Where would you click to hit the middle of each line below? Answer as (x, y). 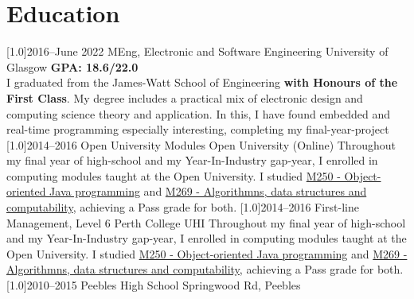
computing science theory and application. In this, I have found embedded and (199, 113)
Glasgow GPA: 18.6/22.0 (72, 66)
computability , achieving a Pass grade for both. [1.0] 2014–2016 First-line (183, 207)
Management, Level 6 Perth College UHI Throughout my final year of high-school (206, 222)
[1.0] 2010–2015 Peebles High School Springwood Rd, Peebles (154, 285)
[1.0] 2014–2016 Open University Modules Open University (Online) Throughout (201, 144)
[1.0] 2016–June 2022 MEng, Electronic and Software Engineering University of (197, 51)
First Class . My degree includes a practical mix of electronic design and (185, 97)
